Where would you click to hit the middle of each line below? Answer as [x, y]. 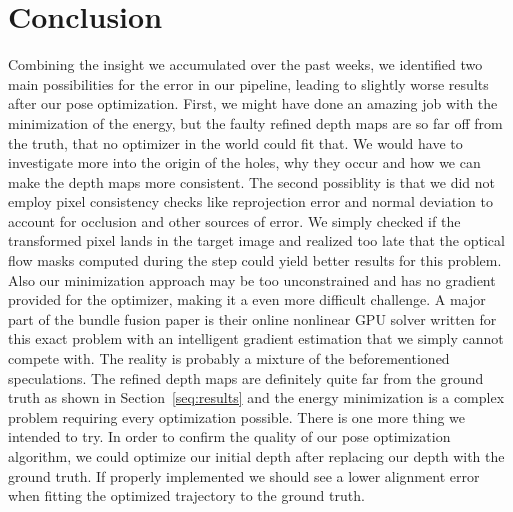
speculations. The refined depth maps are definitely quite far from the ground [246, 377]
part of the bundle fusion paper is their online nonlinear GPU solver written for [252, 318]
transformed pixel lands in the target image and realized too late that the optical [256, 240]
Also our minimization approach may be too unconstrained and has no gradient [252, 279]
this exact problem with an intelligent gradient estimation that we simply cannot [256, 338]
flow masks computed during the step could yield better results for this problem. [255, 260]
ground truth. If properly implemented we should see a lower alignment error [244, 475]
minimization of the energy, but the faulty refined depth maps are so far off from [255, 122]
